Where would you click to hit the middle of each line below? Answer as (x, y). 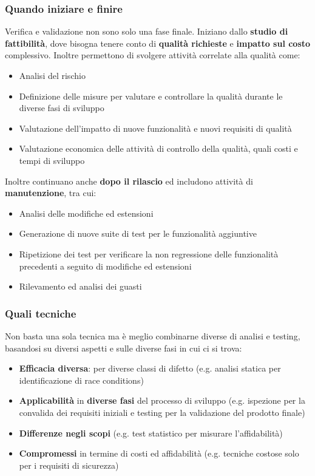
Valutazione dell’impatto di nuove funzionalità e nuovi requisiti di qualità (155, 128)
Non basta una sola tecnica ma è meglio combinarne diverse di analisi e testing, (153, 335)
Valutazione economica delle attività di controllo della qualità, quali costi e (158, 148)
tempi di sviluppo (52, 160)
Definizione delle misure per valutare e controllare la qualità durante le (151, 96)
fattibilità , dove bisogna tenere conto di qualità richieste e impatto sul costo (158, 43)
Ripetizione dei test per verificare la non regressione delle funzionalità (149, 253)
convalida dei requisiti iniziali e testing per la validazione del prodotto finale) (162, 412)
